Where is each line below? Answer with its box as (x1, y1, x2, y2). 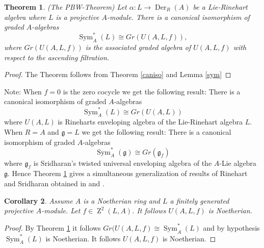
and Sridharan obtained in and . (4, 178, 104, 189)
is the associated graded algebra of (85, 42, 191, 53)
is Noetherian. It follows (45, 233, 121, 243)
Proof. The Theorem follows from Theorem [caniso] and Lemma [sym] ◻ (4, 69, 231, 80)
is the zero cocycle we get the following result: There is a (63, 86, 241, 96)
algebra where (4, 11, 46, 22)
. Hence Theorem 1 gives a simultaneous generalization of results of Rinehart (8, 168, 248, 179)
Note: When (4, 86, 42, 96)
